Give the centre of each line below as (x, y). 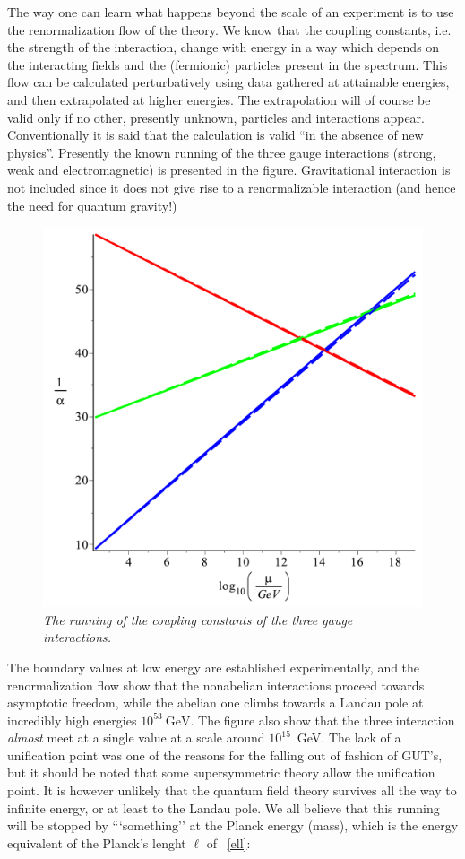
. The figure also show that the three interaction (323, 720)
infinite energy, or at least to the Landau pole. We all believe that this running (224, 807)
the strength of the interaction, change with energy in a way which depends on (224, 47)
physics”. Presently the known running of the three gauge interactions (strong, (222, 152)
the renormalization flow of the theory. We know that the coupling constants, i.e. (229, 29)
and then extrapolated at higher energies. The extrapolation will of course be (219, 99)
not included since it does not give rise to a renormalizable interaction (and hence (232, 187)
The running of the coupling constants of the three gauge (198, 619)
